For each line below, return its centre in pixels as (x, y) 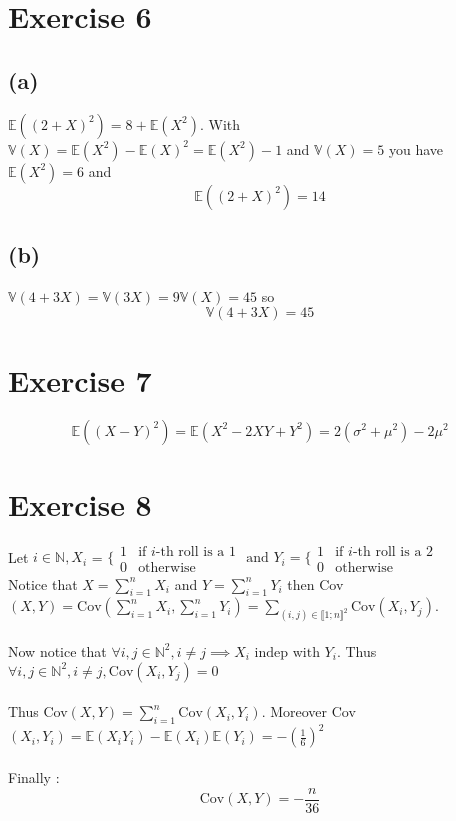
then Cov (315, 583)
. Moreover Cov (308, 711)
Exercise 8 (80, 503)
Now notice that (57, 650)
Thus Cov (38, 711)
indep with (287, 652)
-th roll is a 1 (195, 551)
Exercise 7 (80, 379)
